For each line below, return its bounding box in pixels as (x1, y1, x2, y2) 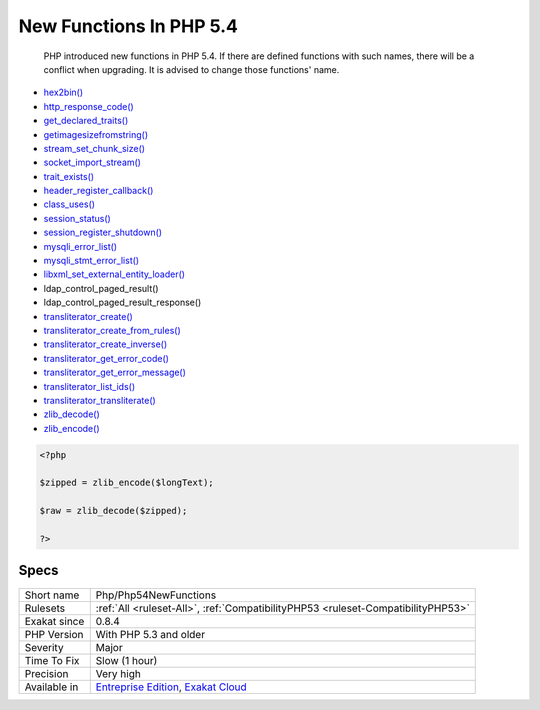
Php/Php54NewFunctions (95, 588, 217, 602)
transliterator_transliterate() (43, 394, 157, 406)
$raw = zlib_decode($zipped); (39, 505, 188, 517)
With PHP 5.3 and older (95, 627, 205, 641)
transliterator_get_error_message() (43, 366, 187, 379)
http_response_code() (43, 100, 134, 112)
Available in (24, 680, 79, 694)
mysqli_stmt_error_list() (43, 255, 140, 267)
